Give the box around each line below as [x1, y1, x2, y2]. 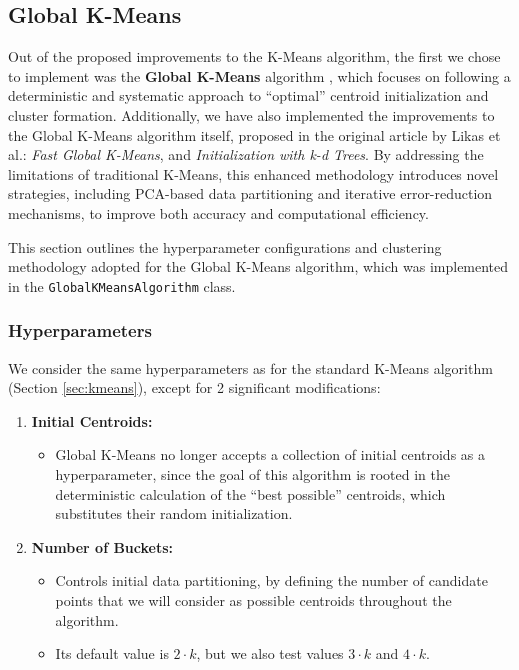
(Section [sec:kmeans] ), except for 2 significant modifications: [8, 377, 381, 398]
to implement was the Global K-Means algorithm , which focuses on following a [8, 65, 511, 86]
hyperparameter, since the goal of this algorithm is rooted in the [55, 463, 450, 484]
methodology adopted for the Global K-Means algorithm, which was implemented [8, 256, 509, 277]
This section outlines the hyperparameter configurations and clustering [8, 236, 442, 257]
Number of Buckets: [31, 536, 174, 557]
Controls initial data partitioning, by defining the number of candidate [55, 570, 488, 591]
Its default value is [55, 643, 169, 664]
